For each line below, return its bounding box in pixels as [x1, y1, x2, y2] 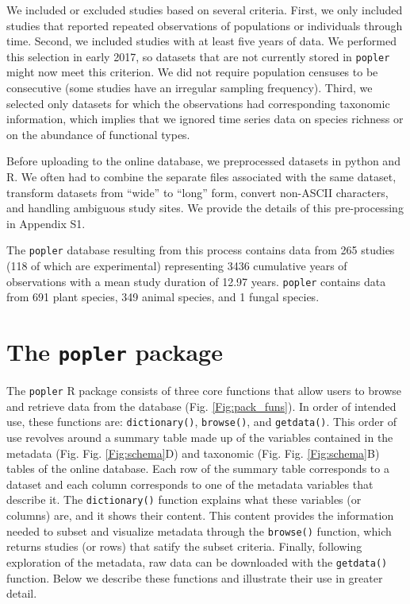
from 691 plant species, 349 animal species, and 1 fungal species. [6, 288, 320, 305]
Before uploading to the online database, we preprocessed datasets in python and [6, 153, 400, 169]
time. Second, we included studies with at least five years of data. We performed [6, 33, 397, 49]
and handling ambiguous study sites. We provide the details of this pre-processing [6, 199, 404, 216]
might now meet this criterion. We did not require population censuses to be [6, 64, 378, 80]
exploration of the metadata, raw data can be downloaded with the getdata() [6, 553, 388, 570]
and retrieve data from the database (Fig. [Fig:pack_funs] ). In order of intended [6, 397, 397, 414]
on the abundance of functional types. [6, 126, 190, 142]
